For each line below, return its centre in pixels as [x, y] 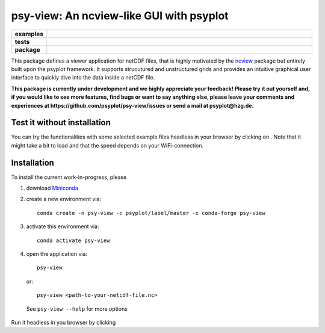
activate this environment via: [63, 226]
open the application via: [57, 254]
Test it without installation [61, 123]
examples [29, 34]
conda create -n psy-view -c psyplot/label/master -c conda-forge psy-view [151, 213]
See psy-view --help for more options [77, 309]
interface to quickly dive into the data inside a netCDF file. [83, 78]
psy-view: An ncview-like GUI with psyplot [120, 16]
